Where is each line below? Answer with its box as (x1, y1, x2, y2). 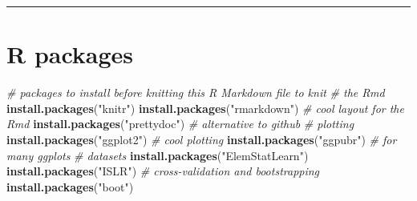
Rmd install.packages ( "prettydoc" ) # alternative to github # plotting (6, 115, 354, 132)
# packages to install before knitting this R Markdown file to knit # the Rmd (6, 84, 385, 101)
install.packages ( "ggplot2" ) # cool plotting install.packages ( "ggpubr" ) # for (6, 131, 397, 147)
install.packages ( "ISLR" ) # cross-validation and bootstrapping (6, 163, 320, 179)
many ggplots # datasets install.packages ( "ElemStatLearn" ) (6, 147, 309, 163)
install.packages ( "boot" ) (6, 178, 134, 195)
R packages (6, 38, 134, 70)
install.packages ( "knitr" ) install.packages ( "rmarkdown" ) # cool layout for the (6, 99, 404, 116)
